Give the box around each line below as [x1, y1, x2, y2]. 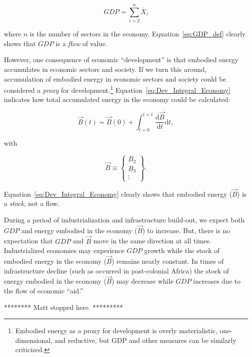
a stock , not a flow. [4, 198, 60, 208]
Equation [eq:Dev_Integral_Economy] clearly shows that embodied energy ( [4, 188, 232, 199]
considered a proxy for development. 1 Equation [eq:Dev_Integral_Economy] [4, 84, 231, 95]
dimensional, [15, 335, 53, 345]
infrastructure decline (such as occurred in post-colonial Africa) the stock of [4, 265, 229, 275]
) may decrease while [111, 276, 173, 286]
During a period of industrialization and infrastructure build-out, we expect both [4, 214, 245, 224]
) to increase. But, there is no [142, 225, 230, 235]
